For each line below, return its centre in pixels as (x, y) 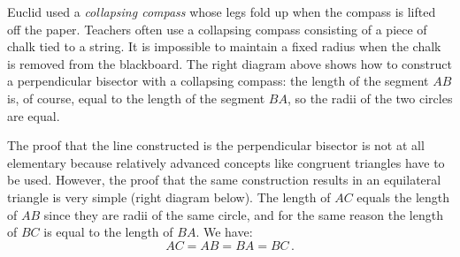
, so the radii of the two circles (370, 98)
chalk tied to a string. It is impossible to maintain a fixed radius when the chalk (224, 46)
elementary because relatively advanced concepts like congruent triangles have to (226, 162)
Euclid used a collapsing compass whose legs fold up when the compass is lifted (222, 11)
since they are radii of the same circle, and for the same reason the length (243, 214)
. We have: (224, 232)
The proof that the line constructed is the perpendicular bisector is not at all (216, 145)
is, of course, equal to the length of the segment (136, 98)
